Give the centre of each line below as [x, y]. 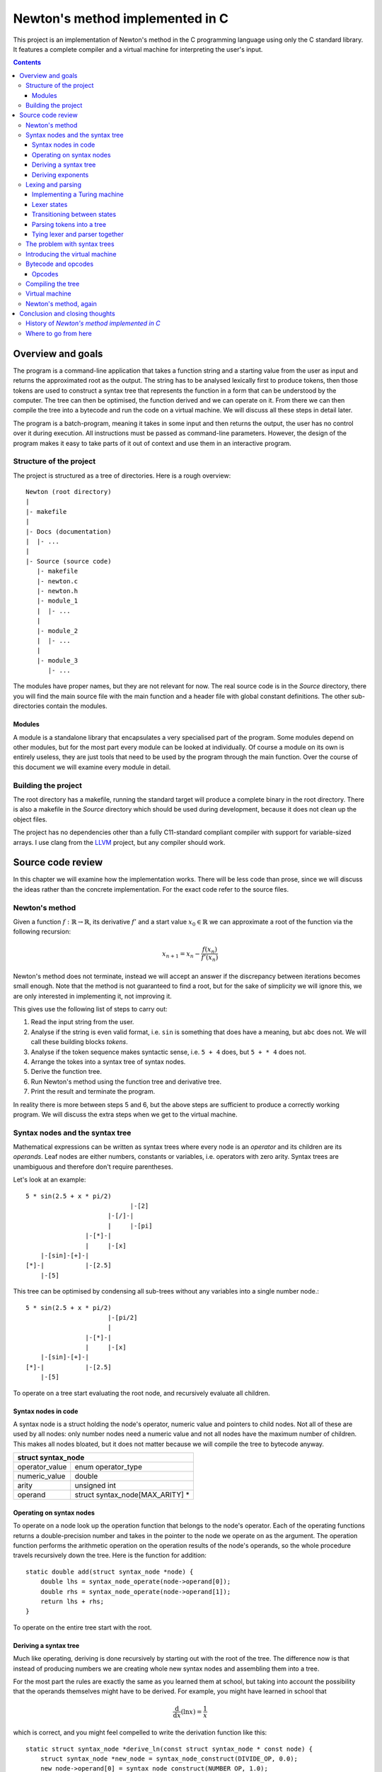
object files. [30, 819]
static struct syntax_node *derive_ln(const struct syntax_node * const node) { [169, 1749]
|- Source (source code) [69, 561]
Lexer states [50, 204]
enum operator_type [109, 1467]
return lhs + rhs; [72, 1601]
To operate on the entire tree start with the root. [82, 1627]
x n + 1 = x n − [181, 955]
